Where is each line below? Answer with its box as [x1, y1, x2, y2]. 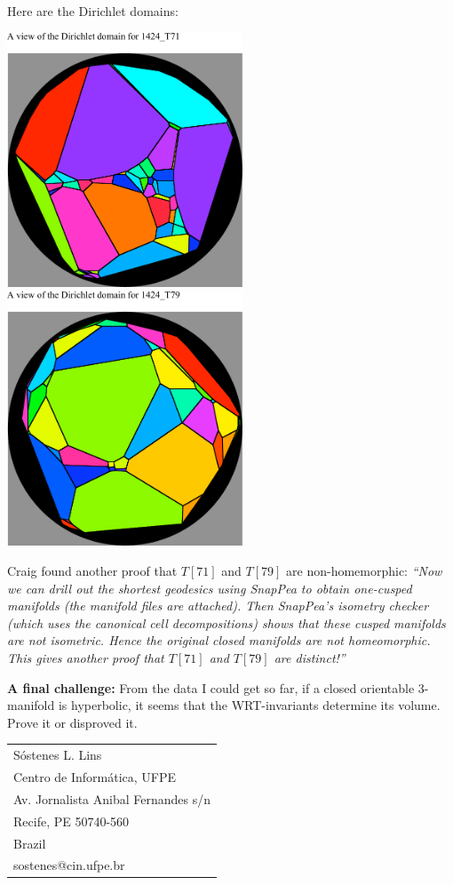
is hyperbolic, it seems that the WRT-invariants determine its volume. [58, 696, 441, 714]
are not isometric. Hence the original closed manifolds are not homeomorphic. [7, 631, 431, 650]
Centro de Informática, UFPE [13, 768, 177, 785]
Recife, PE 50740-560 [13, 811, 130, 830]
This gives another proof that [7, 649, 164, 667]
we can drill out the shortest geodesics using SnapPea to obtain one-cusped [7, 578, 412, 597]
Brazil [13, 833, 46, 852]
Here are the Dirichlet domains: [7, 2, 179, 20]
